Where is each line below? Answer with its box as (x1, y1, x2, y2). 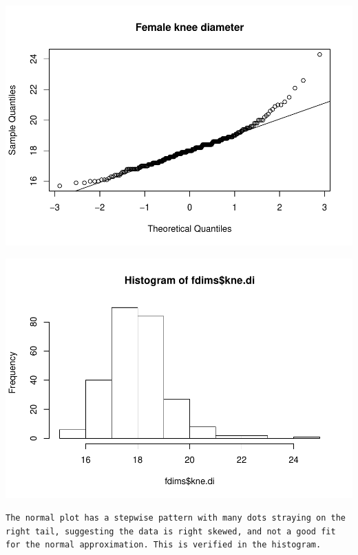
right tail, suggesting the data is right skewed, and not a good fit (6, 526, 336, 536)
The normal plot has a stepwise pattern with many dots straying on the (6, 513, 346, 523)
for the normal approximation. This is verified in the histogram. (6, 540, 322, 550)
